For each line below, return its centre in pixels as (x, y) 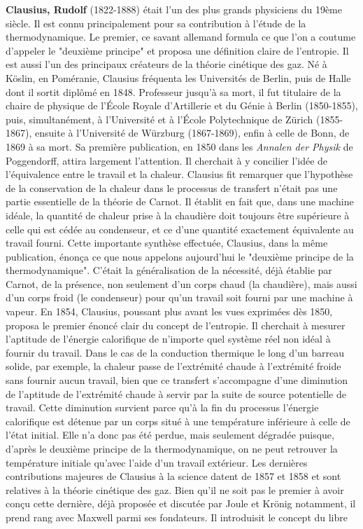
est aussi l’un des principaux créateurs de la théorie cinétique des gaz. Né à (166, 64)
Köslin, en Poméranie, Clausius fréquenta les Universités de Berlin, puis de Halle (178, 77)
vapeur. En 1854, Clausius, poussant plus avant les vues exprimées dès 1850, (169, 311)
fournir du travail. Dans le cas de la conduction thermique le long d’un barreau (175, 352)
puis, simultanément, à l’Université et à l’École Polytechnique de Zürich (159, 119)
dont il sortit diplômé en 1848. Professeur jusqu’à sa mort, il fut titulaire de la (173, 91)
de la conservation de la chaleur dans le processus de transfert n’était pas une (172, 187)
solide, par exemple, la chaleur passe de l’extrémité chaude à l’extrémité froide (173, 366)
